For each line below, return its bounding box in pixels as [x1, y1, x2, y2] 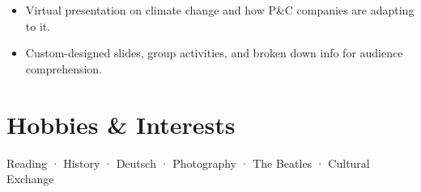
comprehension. [25, 60, 103, 77]
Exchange [6, 170, 54, 187]
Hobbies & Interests [6, 107, 236, 140]
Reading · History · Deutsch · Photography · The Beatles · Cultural [6, 154, 370, 171]
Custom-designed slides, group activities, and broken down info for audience [25, 44, 403, 61]
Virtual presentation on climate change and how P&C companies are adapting [25, 2, 415, 18]
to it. [25, 17, 51, 34]
